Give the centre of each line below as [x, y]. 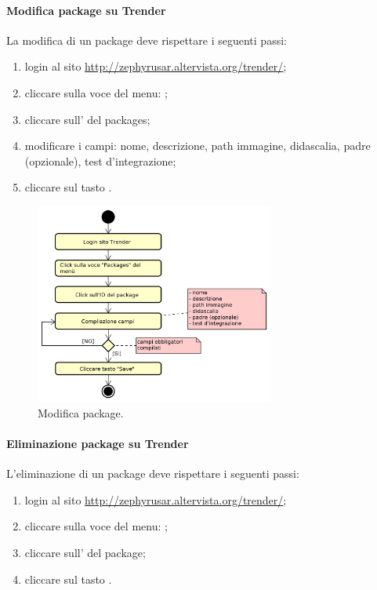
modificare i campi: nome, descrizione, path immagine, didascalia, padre [198, 146]
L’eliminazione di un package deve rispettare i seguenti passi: [153, 473]
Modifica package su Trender [86, 10]
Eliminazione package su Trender [98, 443]
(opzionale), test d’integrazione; [100, 160]
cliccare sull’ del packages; [87, 119]
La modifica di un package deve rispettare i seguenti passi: [147, 40]
